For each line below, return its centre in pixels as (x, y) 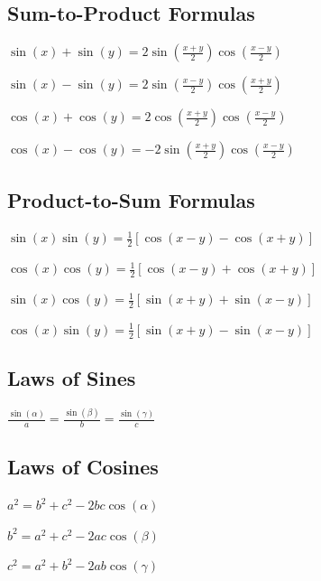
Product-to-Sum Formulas (131, 199)
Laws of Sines (72, 378)
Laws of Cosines (83, 467)
